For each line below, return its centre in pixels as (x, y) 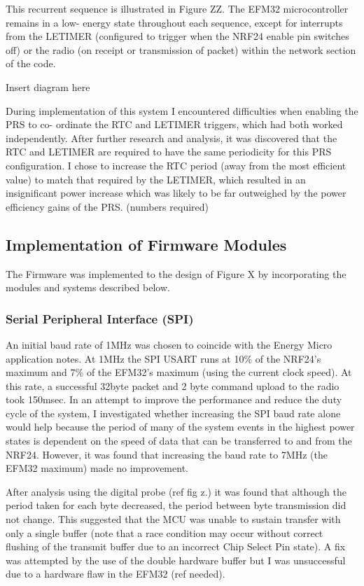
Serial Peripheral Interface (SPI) (100, 318)
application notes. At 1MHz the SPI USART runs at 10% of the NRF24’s (163, 358)
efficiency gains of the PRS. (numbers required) (107, 206)
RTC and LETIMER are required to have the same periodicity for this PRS (169, 152)
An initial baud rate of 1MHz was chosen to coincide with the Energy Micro (169, 344)
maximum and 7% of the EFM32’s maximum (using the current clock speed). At (179, 372)
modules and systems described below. (88, 287)
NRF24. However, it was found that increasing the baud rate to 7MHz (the (167, 454)
